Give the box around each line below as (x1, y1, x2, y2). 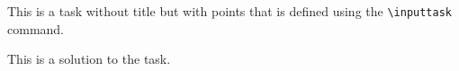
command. (7, 19, 64, 38)
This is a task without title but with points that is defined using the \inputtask (7, 2, 453, 20)
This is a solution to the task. (7, 49, 171, 68)
